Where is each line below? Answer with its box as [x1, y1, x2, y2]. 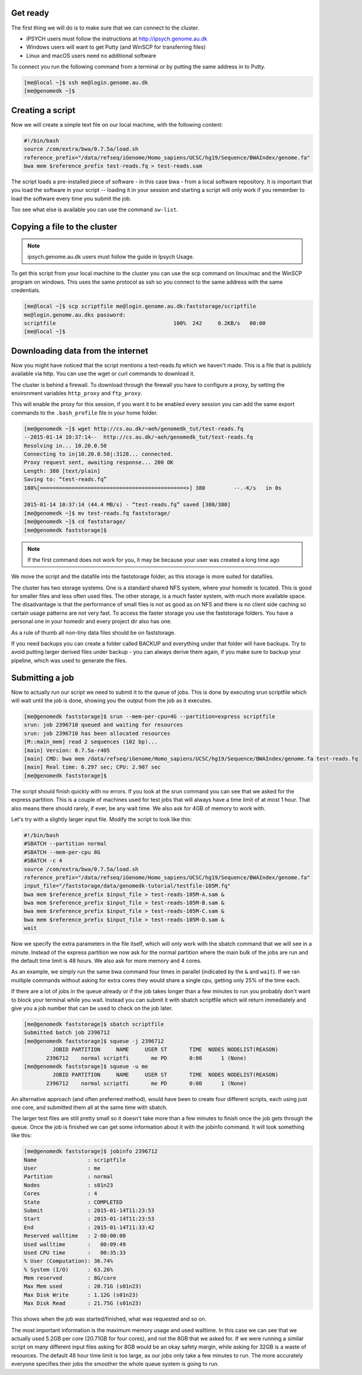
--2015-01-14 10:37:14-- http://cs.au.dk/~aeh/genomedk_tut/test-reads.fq [24, 434, 253, 440]
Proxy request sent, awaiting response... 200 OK [24, 459, 174, 466]
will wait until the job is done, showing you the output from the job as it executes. [11, 697, 212, 704]
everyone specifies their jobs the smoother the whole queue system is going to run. [11, 1361, 219, 1368]
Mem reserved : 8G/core [24, 1275, 117, 1281]
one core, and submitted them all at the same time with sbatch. [11, 1104, 168, 1111]
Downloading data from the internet [11, 346, 148, 356]
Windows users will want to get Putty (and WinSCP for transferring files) [26, 43, 206, 51]
